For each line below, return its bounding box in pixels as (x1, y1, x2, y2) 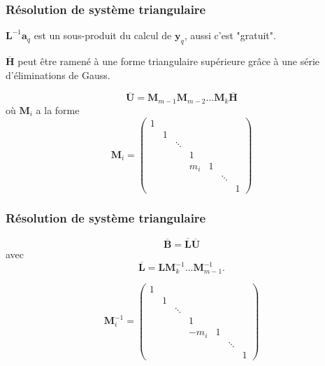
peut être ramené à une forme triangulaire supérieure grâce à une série (17, 54, 320, 69)
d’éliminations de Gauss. (6, 67, 110, 82)
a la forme (36, 102, 80, 117)
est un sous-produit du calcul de (34, 28, 172, 43)
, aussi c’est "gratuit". (184, 28, 276, 43)
